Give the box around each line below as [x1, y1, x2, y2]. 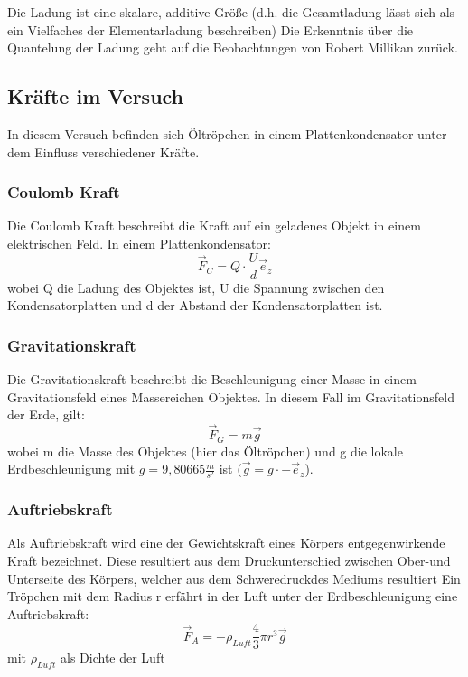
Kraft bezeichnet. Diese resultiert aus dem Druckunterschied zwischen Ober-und [7, 551, 451, 570]
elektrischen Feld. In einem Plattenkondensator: [7, 233, 271, 252]
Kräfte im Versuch [7, 82, 184, 110]
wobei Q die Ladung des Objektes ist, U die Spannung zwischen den [7, 277, 385, 296]
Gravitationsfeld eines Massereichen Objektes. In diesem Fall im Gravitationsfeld [7, 387, 454, 406]
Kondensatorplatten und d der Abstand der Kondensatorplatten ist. [7, 296, 383, 315]
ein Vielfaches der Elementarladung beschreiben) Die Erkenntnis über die [7, 20, 414, 39]
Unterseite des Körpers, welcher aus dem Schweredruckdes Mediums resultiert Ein [7, 569, 461, 588]
